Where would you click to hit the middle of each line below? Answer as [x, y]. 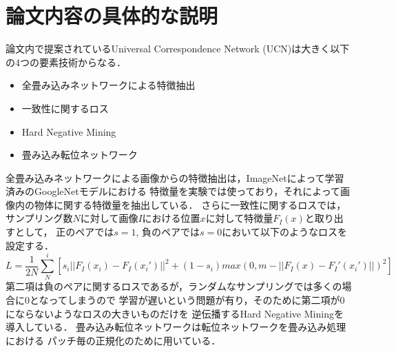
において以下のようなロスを [284, 232]
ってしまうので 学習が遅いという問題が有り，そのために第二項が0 [197, 299]
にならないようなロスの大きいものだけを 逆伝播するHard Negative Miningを [175, 313]
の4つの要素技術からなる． [66, 62]
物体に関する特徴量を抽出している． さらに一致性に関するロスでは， [190, 204]
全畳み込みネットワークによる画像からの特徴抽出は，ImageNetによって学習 [175, 177]
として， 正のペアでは [64, 232]
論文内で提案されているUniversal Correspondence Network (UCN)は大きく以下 [178, 49]
